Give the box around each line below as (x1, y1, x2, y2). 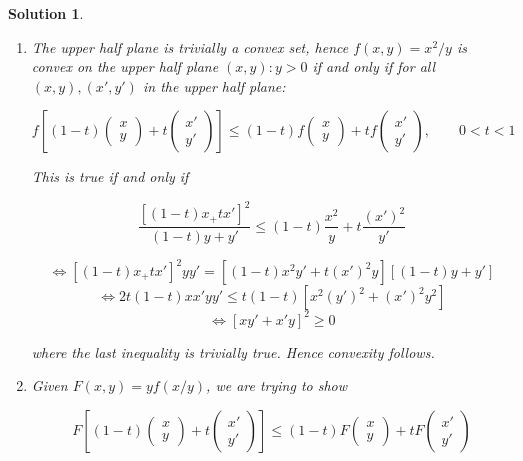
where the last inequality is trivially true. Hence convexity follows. (31, 341, 435, 362)
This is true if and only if (31, 166, 189, 187)
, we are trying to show (206, 375, 348, 396)
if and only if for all (312, 56, 436, 77)
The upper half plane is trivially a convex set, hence (31, 36, 349, 57)
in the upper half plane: (142, 75, 286, 96)
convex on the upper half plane (31, 56, 219, 77)
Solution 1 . (8, 3, 84, 23)
